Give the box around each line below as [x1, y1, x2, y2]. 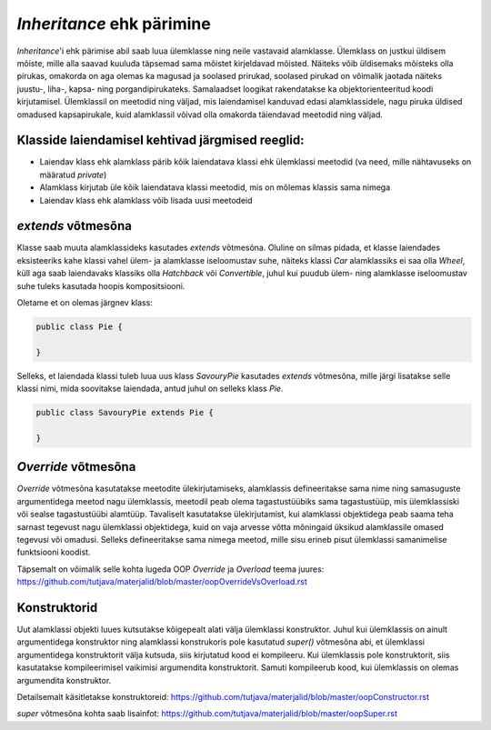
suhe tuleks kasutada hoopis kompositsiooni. [16, 280, 185, 291]
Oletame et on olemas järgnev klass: [16, 297, 154, 308]
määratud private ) [39, 169, 107, 180]
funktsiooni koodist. [16, 546, 91, 558]
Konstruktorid [16, 600, 98, 615]
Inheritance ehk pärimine [16, 14, 211, 34]
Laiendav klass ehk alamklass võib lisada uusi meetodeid [39, 195, 254, 205]
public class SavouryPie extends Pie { [35, 407, 214, 418]
